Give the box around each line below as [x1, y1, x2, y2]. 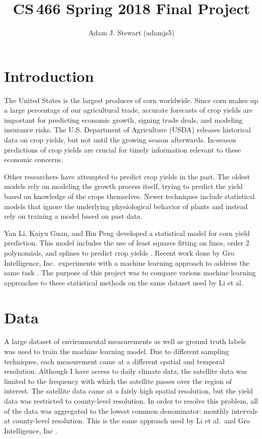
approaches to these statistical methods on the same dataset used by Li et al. [4, 277, 243, 287]
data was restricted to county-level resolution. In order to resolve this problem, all [4, 396, 258, 406]
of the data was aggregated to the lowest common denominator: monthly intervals [4, 405, 258, 416]
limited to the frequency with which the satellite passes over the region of [4, 375, 232, 386]
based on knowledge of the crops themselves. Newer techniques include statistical [4, 191, 255, 201]
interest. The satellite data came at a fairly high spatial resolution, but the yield [4, 385, 253, 396]
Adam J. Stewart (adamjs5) [89, 27, 174, 38]
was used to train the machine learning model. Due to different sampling [4, 346, 229, 357]
